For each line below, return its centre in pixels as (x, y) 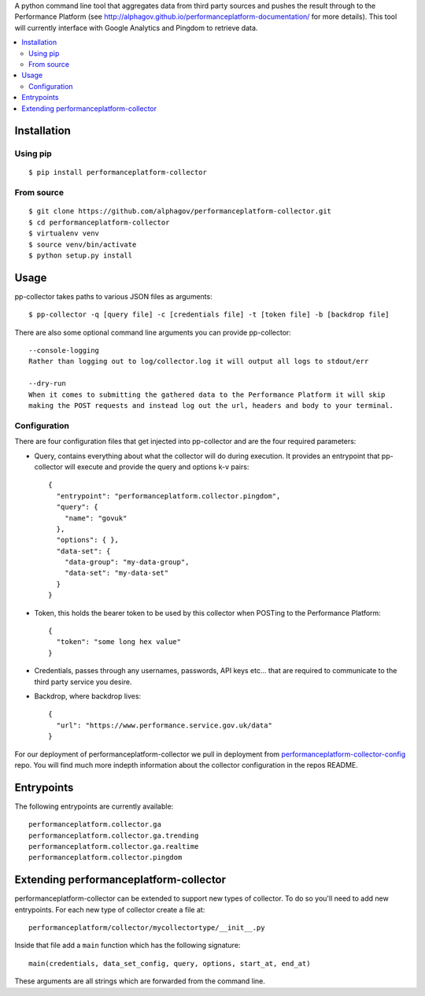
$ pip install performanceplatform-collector (118, 172)
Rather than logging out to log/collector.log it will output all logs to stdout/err (199, 361)
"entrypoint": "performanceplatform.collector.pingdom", (168, 496)
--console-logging (64, 351)
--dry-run (47, 383)
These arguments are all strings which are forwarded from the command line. (140, 981)
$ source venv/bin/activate (83, 244)
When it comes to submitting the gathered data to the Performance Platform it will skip (207, 394)
